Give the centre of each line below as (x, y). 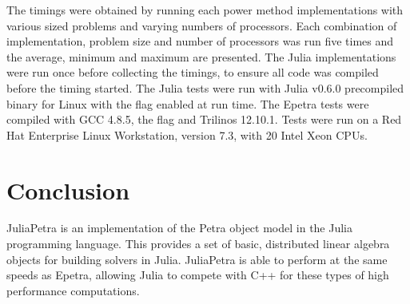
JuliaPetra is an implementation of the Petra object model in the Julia (180, 228)
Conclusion (68, 190)
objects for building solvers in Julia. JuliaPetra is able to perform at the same (197, 259)
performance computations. (73, 290)
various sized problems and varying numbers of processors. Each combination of (202, 25)
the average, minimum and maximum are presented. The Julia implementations (201, 56)
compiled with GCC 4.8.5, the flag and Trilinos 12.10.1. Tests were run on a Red (204, 119)
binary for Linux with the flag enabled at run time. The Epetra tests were (188, 103)
